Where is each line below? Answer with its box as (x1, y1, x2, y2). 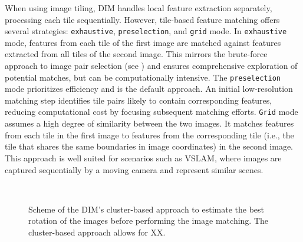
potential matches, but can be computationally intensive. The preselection (5, 71, 281, 83)
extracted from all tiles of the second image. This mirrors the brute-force (5, 48, 268, 60)
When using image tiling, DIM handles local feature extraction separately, (5, 2, 272, 14)
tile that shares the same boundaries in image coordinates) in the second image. (5, 140, 293, 153)
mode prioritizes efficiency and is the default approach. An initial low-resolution (5, 82, 293, 95)
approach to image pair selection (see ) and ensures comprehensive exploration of (5, 59, 298, 72)
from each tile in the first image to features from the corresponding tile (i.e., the (5, 128, 294, 141)
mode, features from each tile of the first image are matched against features (5, 36, 281, 48)
